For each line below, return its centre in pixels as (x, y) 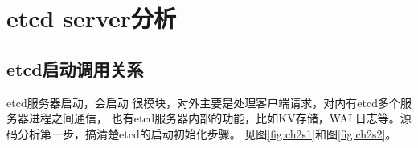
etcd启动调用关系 (75, 68)
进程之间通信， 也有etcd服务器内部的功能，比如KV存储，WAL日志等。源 (220, 118)
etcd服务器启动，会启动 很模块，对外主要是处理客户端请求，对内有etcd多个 (203, 102)
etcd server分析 (92, 18)
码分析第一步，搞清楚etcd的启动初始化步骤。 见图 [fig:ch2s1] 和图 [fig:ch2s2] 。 (202, 133)
